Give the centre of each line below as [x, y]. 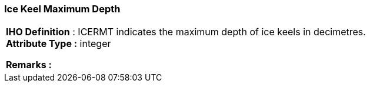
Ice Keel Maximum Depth [62, 9]
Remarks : [29, 65]
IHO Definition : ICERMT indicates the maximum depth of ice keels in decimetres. [186, 32]
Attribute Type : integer [59, 44]
